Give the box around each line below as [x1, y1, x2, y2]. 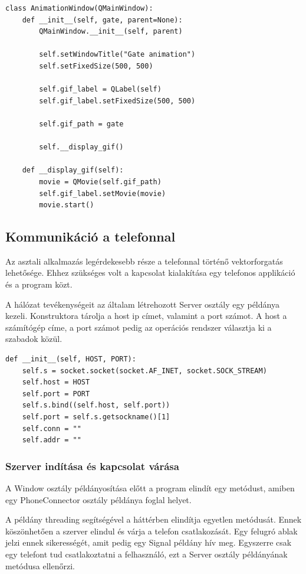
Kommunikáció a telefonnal [5, 227, 176, 246]
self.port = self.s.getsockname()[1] [22, 413, 170, 422]
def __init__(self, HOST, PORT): [5, 355, 136, 364]
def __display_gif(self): [22, 166, 124, 175]
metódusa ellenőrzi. [5, 559, 75, 572]
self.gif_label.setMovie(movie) [39, 189, 166, 198]
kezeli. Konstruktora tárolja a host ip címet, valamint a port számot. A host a [5, 309, 287, 322]
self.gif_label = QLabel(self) [39, 85, 162, 94]
